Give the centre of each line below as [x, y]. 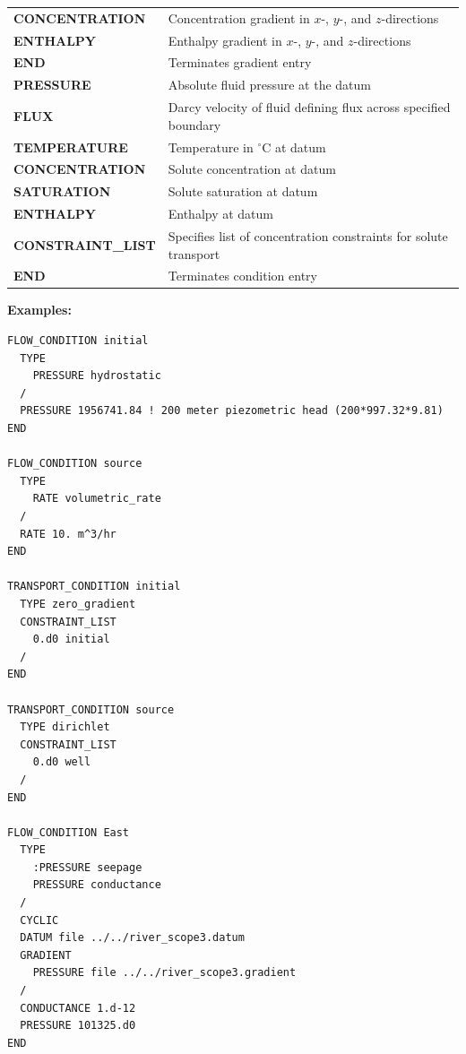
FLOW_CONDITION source [75, 464]
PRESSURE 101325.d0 [78, 1026]
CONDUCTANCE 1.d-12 [78, 1008]
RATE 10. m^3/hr [68, 534]
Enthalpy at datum [221, 214]
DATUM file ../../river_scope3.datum [132, 938]
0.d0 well [62, 762]
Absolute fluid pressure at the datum [270, 85]
